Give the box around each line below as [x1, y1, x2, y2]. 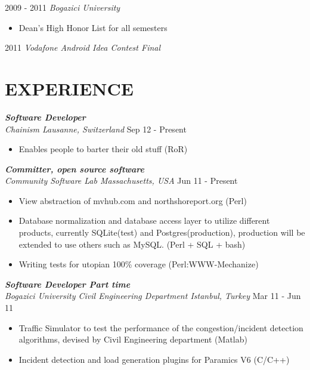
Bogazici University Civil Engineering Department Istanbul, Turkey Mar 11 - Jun [5, 289, 301, 302]
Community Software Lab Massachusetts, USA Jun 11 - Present [5, 174, 238, 187]
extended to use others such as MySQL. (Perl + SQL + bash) [18, 238, 246, 250]
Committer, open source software [5, 162, 144, 175]
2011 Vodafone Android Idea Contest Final [5, 41, 161, 54]
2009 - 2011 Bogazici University [5, 1, 120, 13]
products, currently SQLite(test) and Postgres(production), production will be [18, 226, 305, 239]
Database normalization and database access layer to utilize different [18, 214, 270, 227]
